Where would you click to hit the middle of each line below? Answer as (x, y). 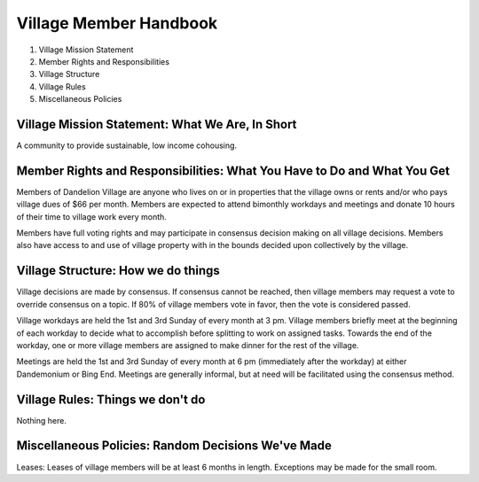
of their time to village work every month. (92, 216)
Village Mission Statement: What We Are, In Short (157, 124)
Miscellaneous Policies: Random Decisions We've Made (174, 446)
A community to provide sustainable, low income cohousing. (127, 145)
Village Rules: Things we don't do (111, 399)
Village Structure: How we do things (118, 271)
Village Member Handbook (117, 23)
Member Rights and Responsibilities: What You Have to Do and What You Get (233, 171)
